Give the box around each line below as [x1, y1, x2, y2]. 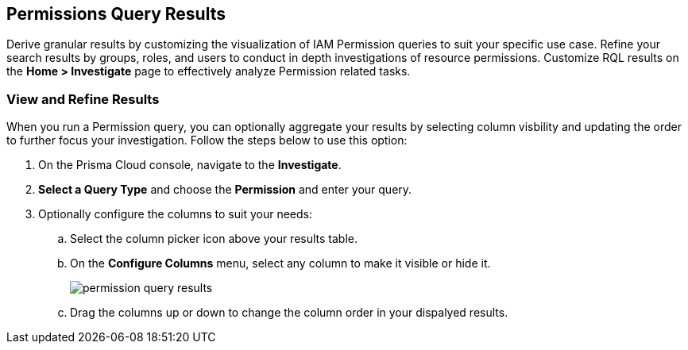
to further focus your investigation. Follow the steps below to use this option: [6, 133, 408, 148]
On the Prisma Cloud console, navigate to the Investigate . [38, 158, 342, 172]
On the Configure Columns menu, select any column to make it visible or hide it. [70, 256, 491, 271]
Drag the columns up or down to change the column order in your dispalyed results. [70, 306, 508, 320]
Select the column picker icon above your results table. [70, 232, 358, 246]
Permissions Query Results [6, 4, 226, 24]
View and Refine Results [6, 90, 160, 107]
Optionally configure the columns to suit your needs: [38, 207, 312, 221]
